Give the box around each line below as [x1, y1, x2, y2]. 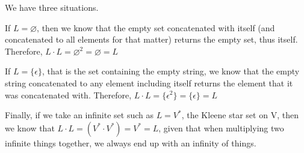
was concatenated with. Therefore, [5, 88, 132, 101]
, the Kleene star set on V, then [181, 109, 299, 121]
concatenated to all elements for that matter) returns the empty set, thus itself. [5, 33, 298, 46]
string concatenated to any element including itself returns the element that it [5, 76, 293, 89]
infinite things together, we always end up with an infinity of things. [5, 136, 256, 149]
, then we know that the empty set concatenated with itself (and [37, 21, 275, 34]
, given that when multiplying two [158, 121, 284, 134]
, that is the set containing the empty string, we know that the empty [42, 65, 300, 77]
